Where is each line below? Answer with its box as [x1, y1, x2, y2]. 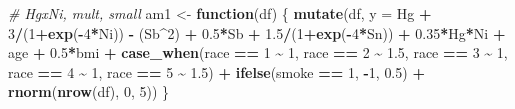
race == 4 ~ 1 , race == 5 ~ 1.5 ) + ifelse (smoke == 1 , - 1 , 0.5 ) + [8, 61, 425, 82]
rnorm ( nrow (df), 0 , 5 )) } [8, 81, 169, 102]
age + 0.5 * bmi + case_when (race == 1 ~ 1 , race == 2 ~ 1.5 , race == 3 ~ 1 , [8, 42, 508, 63]
